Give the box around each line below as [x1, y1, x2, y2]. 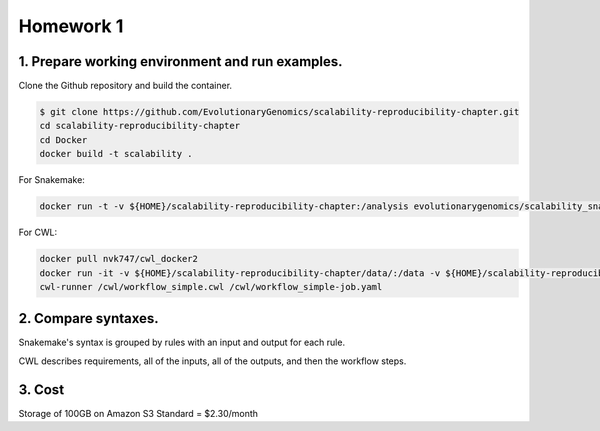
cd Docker [39, 134, 88, 145]
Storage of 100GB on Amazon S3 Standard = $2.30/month [18, 407, 259, 419]
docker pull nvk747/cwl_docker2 [39, 253, 199, 265]
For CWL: [18, 226, 58, 239]
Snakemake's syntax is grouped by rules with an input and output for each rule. [18, 336, 345, 349]
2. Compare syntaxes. [18, 310, 159, 327]
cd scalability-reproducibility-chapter [39, 120, 240, 132]
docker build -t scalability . [39, 148, 194, 160]
